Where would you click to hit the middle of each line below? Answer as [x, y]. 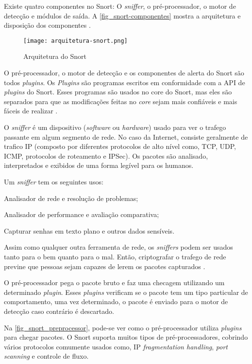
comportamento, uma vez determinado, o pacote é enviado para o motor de [116, 301]
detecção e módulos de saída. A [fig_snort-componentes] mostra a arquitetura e [122, 15]
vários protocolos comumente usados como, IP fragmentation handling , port [116, 346]
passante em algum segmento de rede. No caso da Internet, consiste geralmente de [126, 136]
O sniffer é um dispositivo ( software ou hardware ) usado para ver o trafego [115, 127]
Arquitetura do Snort [55, 56]
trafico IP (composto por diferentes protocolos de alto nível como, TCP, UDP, [120, 146]
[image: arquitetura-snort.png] [76, 41]
